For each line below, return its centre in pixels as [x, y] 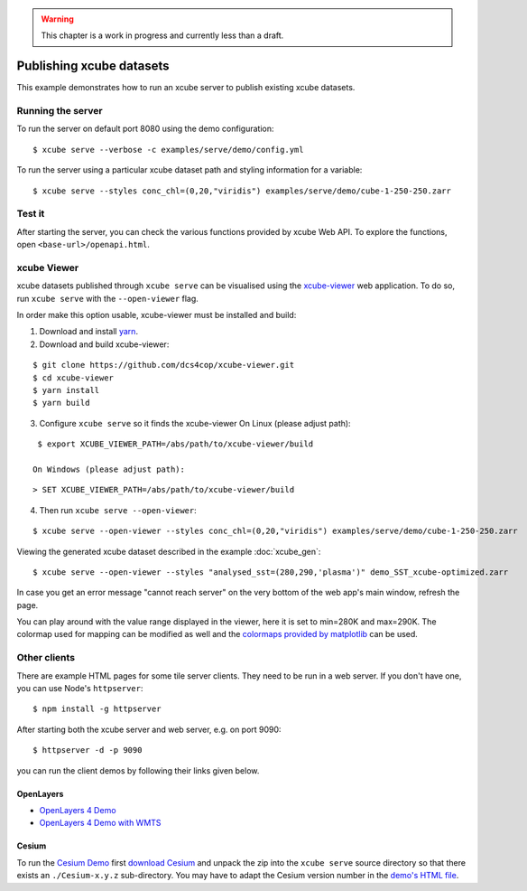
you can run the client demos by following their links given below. [138, 770]
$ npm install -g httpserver [97, 709]
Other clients [46, 658]
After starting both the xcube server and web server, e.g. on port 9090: [149, 729]
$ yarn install [66, 390]
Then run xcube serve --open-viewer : [118, 510]
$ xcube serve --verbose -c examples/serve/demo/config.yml [168, 150]
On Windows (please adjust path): [109, 469]
